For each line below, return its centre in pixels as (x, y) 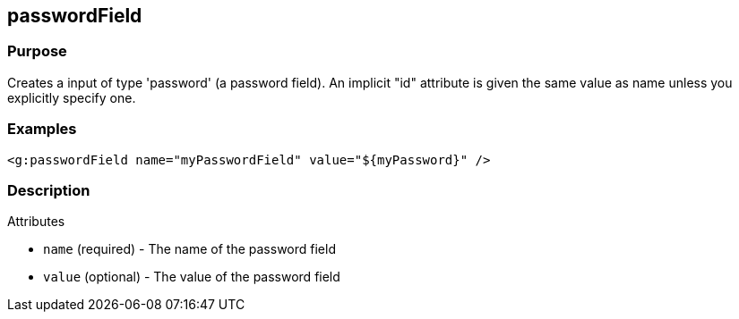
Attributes (36, 222)
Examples (42, 129)
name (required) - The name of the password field (189, 249)
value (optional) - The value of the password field (192, 277)
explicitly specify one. (72, 97)
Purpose (37, 51)
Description (49, 190)
